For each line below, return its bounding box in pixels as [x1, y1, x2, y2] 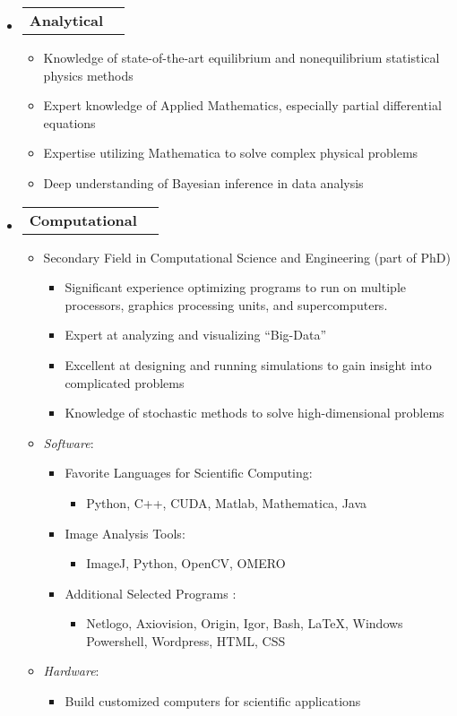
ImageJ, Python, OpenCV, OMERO [86, 554, 286, 573]
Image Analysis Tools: [65, 523, 185, 542]
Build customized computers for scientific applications [65, 692, 361, 711]
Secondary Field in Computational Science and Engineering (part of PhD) [43, 247, 452, 266]
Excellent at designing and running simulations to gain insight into [65, 355, 432, 374]
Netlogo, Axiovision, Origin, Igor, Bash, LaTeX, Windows [86, 614, 403, 633]
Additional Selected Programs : [65, 583, 237, 602]
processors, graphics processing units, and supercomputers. [65, 295, 388, 314]
